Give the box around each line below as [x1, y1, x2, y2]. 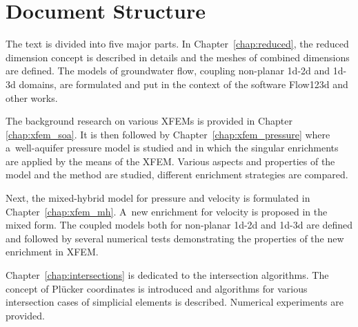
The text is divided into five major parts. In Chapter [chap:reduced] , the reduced [6, 36, 349, 51]
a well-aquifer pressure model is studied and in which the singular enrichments [6, 140, 339, 155]
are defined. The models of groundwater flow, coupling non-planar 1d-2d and [6, 63, 330, 78]
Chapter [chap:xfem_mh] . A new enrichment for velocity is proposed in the [6, 204, 328, 218]
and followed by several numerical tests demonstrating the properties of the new [6, 231, 344, 245]
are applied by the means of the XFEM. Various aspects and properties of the [6, 154, 335, 168]
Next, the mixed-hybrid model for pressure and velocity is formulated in [6, 191, 310, 205]
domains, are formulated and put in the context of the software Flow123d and [19, 76, 348, 91]
